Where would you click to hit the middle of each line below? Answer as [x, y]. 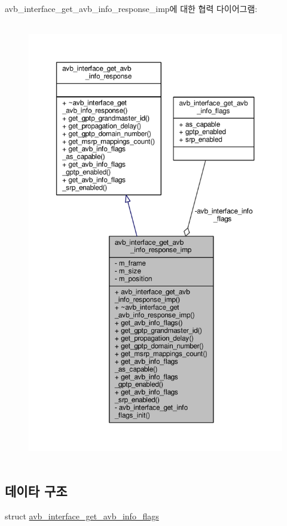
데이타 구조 [36, 490]
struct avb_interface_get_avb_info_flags [82, 516]
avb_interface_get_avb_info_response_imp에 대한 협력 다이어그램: [131, 8]
